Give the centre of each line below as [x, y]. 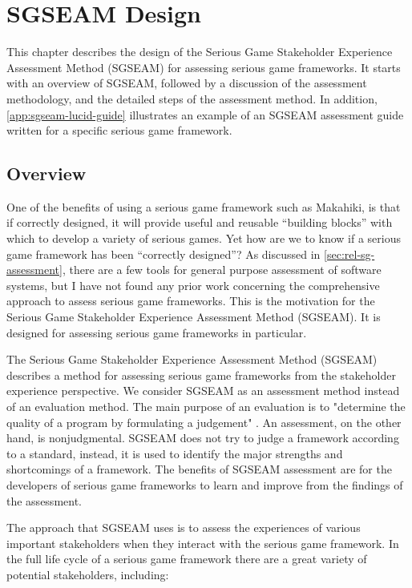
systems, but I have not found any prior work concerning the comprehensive [193, 285]
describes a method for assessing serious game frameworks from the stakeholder [201, 375]
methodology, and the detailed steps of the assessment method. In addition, [192, 98]
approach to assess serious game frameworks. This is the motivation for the [191, 301]
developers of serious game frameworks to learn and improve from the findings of [205, 484]
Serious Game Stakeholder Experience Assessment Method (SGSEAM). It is [194, 317]
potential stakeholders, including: [88, 574]
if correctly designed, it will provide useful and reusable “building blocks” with [200, 222]
